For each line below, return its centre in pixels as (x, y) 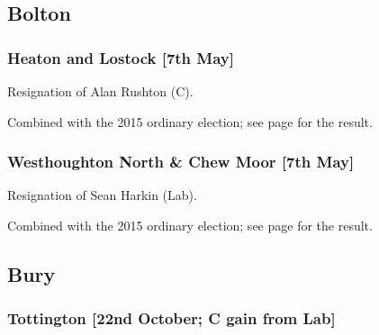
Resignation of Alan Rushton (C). (100, 91)
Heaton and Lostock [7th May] (121, 57)
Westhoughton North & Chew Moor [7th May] (181, 162)
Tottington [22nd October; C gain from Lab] (171, 318)
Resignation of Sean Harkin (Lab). (102, 195)
